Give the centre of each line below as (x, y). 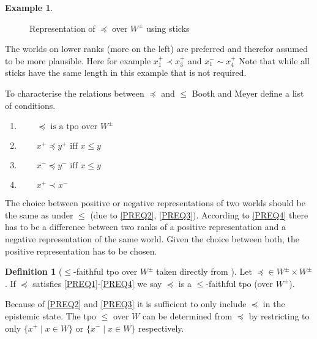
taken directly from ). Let (204, 271)
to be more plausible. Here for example (78, 60)
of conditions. (30, 105)
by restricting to (279, 315)
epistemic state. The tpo (51, 315)
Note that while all (274, 60)
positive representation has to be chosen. (81, 251)
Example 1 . (29, 7)
